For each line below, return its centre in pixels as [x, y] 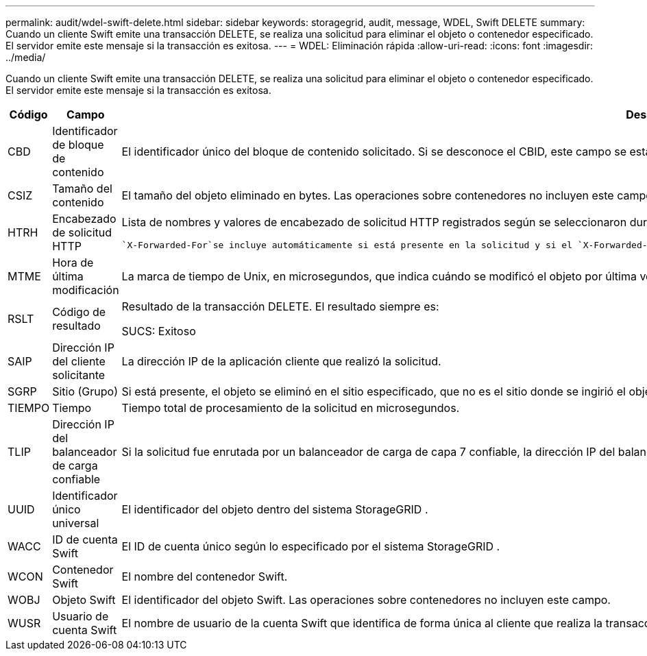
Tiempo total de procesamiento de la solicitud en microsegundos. [291, 408]
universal [76, 523]
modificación [86, 290]
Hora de [73, 263]
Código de [79, 312]
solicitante [79, 375]
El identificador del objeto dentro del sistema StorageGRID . [275, 509]
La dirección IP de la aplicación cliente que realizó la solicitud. [281, 361]
